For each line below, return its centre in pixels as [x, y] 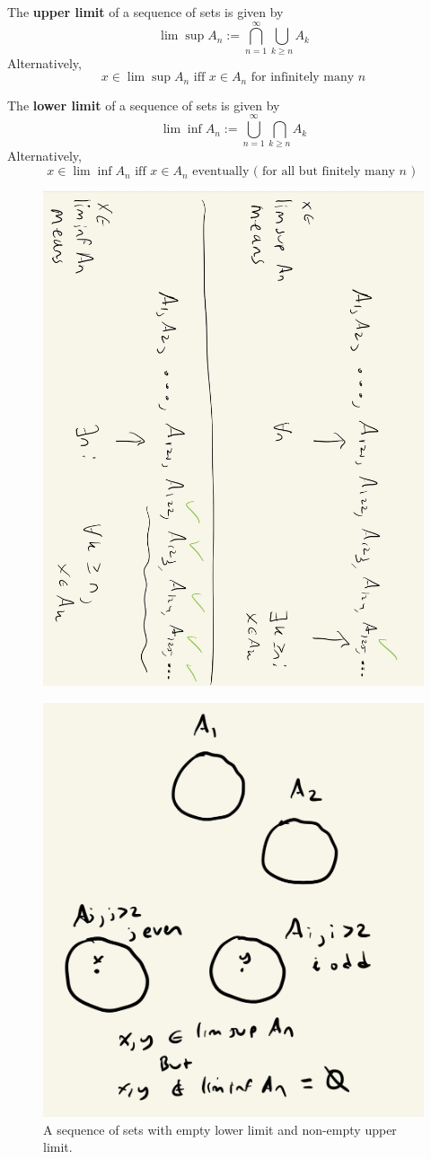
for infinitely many [303, 78]
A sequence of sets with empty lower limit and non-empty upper [220, 1129]
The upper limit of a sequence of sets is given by [145, 12]
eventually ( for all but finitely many [294, 172]
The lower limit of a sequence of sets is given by [144, 105]
